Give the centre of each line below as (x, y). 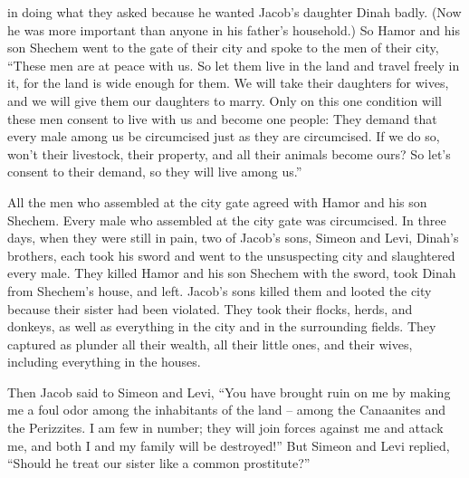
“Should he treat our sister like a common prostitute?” (159, 463)
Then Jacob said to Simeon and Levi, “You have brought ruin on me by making (229, 392)
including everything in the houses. (104, 362)
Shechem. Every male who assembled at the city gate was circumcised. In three (227, 220)
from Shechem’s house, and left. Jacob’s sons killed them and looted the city (220, 290)
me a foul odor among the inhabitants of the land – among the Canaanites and (226, 410)
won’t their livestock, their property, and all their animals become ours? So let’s (229, 153)
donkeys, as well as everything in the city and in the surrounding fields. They (222, 326)
